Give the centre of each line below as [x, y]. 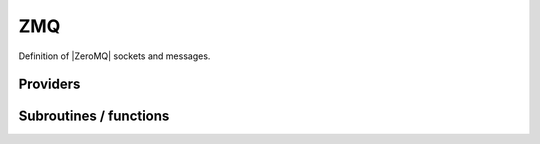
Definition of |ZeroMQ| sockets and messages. [114, 56]
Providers [49, 84]
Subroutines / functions [94, 116]
